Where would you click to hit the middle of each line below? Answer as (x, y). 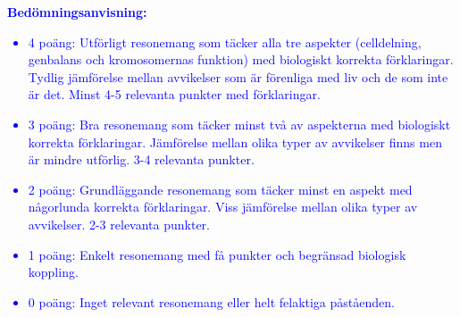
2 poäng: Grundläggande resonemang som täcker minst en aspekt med (220, 189)
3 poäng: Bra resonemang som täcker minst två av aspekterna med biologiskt (239, 124)
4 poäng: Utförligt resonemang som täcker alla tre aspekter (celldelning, (225, 42)
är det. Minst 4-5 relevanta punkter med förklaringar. (174, 94)
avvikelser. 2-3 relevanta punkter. (119, 224)
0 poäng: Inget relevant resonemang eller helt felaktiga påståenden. (211, 301)
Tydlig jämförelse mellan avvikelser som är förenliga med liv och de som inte (238, 76)
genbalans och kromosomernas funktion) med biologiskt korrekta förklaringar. (241, 59)
